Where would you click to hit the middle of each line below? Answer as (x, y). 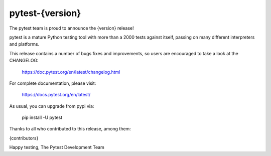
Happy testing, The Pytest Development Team (57, 147)
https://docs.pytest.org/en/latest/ (56, 95)
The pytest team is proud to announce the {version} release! (72, 28)
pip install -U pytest (42, 117)
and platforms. (24, 44)
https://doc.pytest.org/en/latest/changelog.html (71, 72)
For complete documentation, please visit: (53, 83)
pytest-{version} (45, 13)
